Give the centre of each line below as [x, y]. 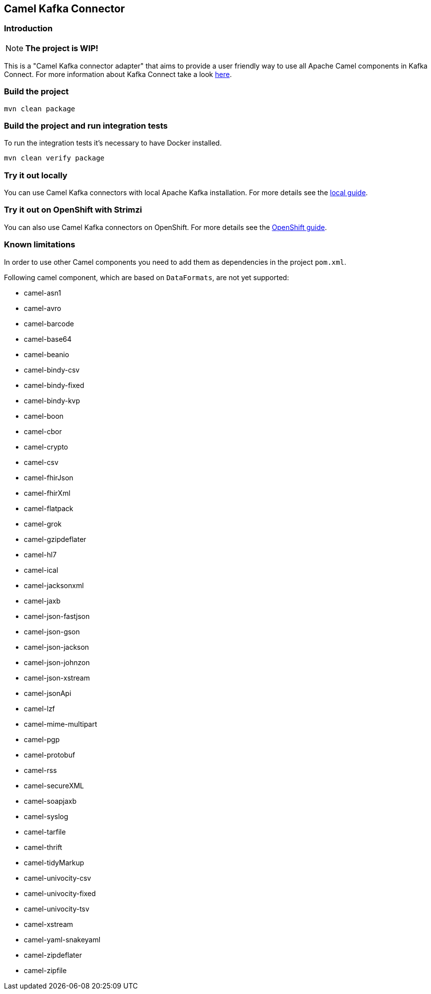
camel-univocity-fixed [60, 893]
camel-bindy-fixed [54, 385]
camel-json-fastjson [57, 616]
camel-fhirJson [49, 477]
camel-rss [40, 770]
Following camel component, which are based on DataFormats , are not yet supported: [146, 277]
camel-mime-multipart [61, 724]
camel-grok [43, 524]
